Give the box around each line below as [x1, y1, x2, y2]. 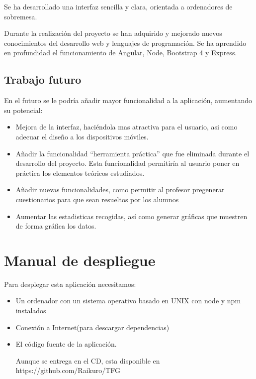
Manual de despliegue [4, 250, 156, 270]
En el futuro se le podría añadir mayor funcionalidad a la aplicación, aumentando [4, 95, 253, 106]
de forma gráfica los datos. [15, 221, 96, 231]
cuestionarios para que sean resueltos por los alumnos [15, 194, 179, 204]
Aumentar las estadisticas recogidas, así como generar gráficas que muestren [15, 211, 248, 221]
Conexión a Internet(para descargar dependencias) [15, 322, 170, 332]
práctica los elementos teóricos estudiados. [15, 167, 145, 178]
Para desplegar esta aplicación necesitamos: [4, 278, 136, 289]
